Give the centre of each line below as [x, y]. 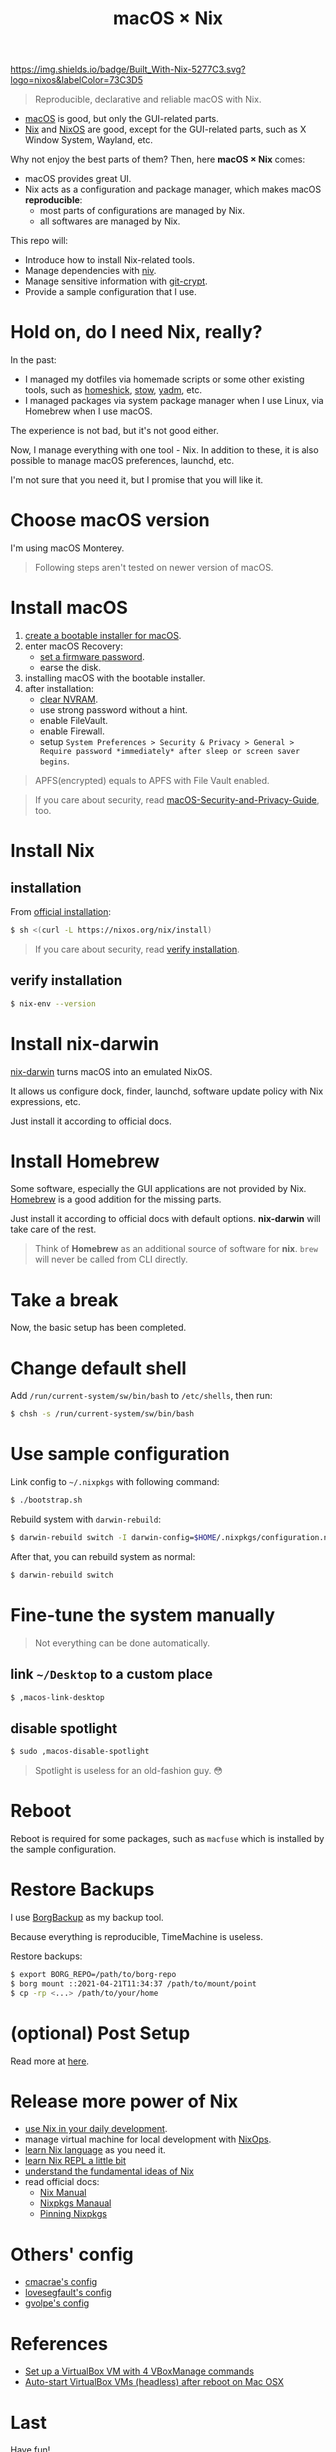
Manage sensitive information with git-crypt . [116, 281]
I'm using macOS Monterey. [67, 548]
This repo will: [39, 241]
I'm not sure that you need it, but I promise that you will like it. [137, 480]
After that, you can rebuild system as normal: [103, 1556]
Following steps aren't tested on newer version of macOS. [154, 568]
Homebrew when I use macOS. [88, 411]
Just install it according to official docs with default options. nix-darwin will [165, 1219]
